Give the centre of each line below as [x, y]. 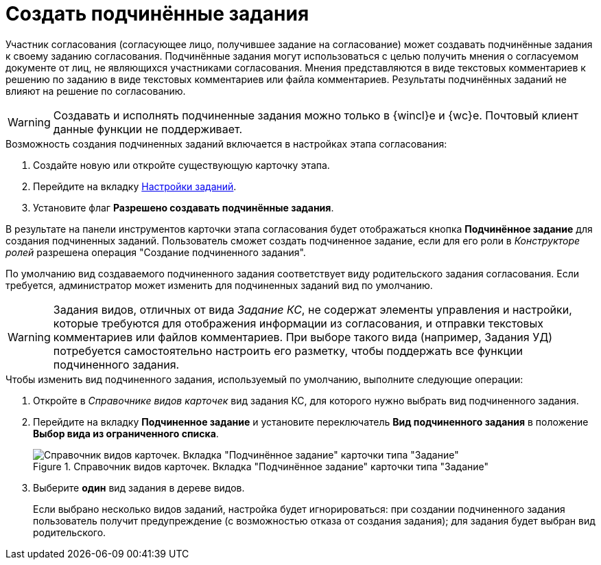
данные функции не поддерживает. [148, 129]
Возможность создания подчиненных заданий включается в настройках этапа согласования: [226, 143]
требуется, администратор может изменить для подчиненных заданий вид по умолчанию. [219, 285]
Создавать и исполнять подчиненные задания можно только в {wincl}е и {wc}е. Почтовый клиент [316, 115]
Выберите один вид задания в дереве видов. [139, 487]
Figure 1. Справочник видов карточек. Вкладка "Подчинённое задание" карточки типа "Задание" [261, 466]
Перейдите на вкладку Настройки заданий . [135, 186]
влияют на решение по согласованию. [96, 91]
